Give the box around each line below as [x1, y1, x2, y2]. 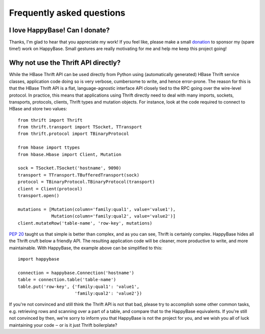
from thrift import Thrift [18, 117, 83, 123]
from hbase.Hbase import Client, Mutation [18, 152, 122, 157]
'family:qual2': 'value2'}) [74, 291, 142, 296]
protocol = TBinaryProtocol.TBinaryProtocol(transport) [18, 179, 155, 185]
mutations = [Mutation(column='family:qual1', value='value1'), [18, 206, 176, 212]
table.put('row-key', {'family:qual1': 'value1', [18, 283, 140, 289]
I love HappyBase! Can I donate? [9, 26, 110, 34]
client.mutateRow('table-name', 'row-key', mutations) [18, 220, 153, 226]
